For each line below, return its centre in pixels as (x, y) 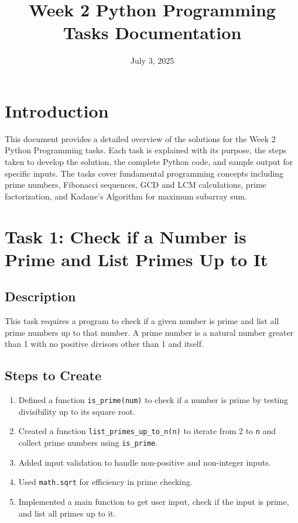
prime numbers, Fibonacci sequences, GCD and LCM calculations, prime (136, 185)
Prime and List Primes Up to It (136, 259)
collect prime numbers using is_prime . (88, 443)
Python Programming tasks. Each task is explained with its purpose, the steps (146, 150)
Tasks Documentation (152, 32)
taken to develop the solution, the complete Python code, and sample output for (149, 162)
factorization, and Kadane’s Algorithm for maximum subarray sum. (126, 196)
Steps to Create (53, 375)
